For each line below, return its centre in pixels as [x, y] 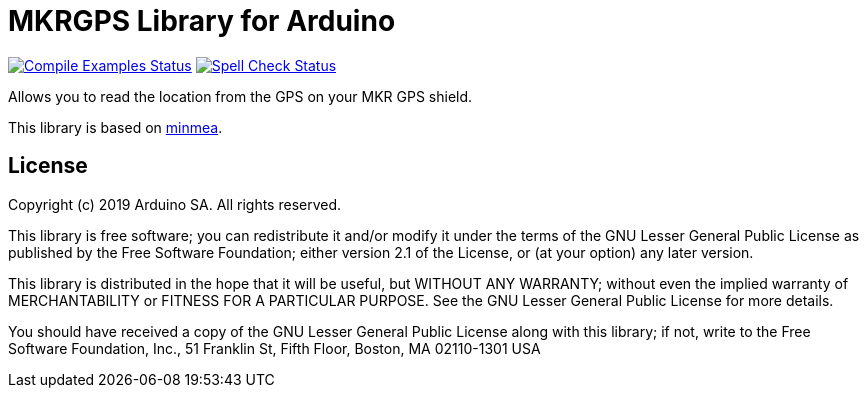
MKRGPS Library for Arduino [202, 21]
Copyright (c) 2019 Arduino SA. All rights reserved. [175, 204]
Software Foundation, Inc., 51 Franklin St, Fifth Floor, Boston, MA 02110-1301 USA [274, 348]
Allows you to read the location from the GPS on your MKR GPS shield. [240, 96]
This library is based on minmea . [115, 127]
